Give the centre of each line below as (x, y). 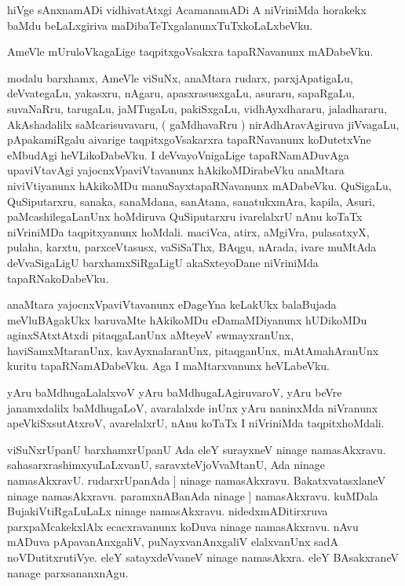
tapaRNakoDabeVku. (58, 278)
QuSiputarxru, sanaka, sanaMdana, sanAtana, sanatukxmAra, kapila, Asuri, (191, 201)
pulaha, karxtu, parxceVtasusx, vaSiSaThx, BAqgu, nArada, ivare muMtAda (192, 247)
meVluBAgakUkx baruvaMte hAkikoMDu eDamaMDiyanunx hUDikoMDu (187, 319)
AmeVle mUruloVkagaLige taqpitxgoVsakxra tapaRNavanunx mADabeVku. (190, 51)
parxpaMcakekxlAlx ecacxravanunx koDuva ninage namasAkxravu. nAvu (183, 526)
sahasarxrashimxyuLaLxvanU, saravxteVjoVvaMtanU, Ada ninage (166, 465)
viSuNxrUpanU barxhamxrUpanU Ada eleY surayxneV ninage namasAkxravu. (197, 449)
